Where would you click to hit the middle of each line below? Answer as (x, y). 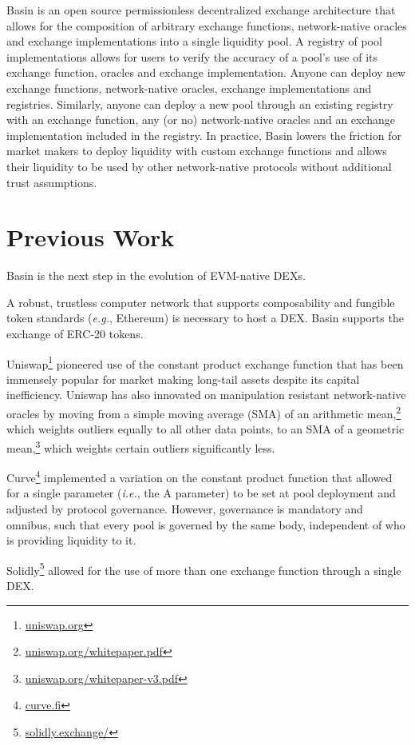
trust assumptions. (52, 182)
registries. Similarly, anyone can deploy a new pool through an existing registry (200, 104)
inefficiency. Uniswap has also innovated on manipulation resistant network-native (206, 395)
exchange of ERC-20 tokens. (75, 334)
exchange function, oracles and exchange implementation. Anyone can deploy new (206, 72)
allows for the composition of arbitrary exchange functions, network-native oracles (207, 25)
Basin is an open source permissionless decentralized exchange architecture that (201, 10)
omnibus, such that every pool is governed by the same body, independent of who (206, 524)
